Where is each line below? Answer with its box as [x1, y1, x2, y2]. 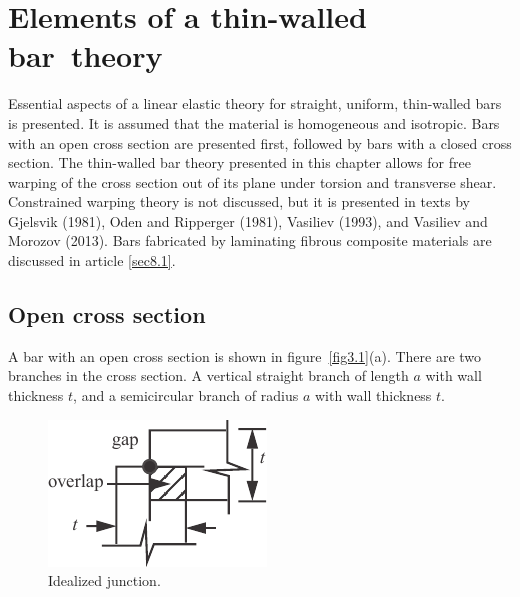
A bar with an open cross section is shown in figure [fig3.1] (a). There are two [8, 345, 482, 366]
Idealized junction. [48, 570, 161, 591]
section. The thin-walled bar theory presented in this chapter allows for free [8, 152, 471, 173]
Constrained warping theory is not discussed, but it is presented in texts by [8, 191, 470, 212]
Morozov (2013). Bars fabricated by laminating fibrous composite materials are [8, 230, 492, 251]
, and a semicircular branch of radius [73, 385, 299, 406]
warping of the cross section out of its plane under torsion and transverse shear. [8, 171, 497, 192]
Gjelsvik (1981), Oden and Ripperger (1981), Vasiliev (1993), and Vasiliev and [8, 210, 488, 231]
